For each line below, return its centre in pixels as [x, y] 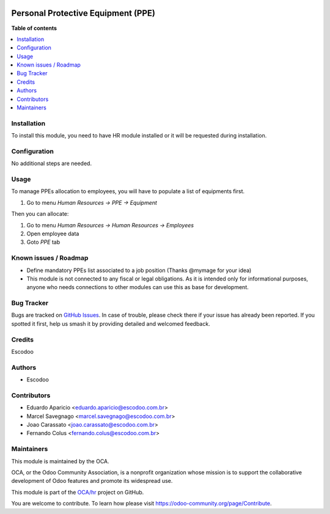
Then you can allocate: [40, 214]
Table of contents [34, 28]
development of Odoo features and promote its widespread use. [92, 481]
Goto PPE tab [43, 242]
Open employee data [53, 234]
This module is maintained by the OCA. [60, 461]
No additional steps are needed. [51, 163]
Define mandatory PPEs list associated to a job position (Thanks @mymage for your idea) [139, 270]
